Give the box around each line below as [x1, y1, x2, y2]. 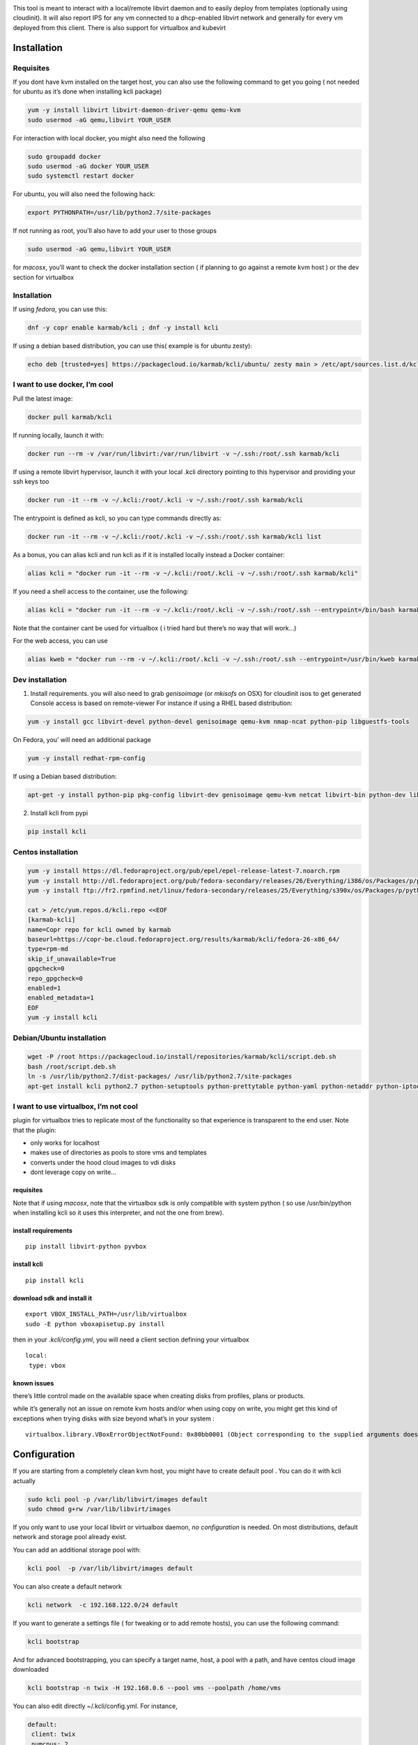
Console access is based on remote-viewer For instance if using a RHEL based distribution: [30, 699, 293, 708]
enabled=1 [27, 984, 61, 993]
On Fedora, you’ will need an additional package [13, 736, 151, 744]
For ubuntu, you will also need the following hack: [13, 190, 155, 198]
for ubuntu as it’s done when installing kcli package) [13, 87, 162, 96]
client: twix [31, 1730, 76, 1738]
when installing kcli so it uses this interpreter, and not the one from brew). [13, 1208, 224, 1217]
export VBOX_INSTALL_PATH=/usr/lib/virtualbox [25, 1310, 187, 1319]
